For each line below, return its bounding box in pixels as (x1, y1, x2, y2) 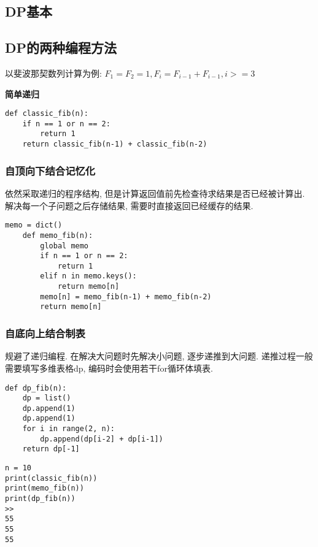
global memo (40, 241, 89, 250)
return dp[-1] (22, 445, 80, 454)
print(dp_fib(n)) (5, 494, 76, 503)
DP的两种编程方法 (5, 38, 117, 57)
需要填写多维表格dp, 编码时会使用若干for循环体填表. (5, 361, 213, 374)
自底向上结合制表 (5, 326, 85, 341)
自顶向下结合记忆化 (5, 163, 96, 178)
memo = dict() (5, 221, 63, 230)
